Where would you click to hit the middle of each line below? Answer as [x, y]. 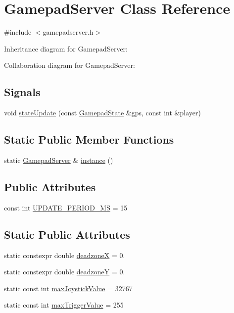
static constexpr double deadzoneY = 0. [65, 272]
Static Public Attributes [67, 234]
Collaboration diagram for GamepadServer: [70, 65]
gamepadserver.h [68, 32]
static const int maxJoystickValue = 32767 [68, 288]
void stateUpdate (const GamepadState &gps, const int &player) [102, 113]
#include [18, 32]
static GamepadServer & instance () [59, 160]
